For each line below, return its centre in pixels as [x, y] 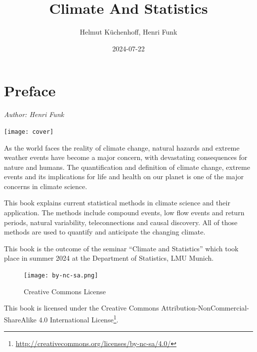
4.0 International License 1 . [79, 318]
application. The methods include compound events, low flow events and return [124, 213]
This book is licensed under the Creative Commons [82, 308]
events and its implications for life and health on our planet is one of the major [124, 176]
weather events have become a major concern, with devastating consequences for [126, 157]
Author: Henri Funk [34, 114]
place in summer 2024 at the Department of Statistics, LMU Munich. [109, 258]
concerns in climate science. [46, 186]
